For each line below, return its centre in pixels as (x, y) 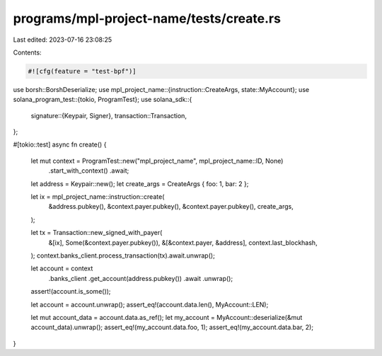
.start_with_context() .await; (89, 171)
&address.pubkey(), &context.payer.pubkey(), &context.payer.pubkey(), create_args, (171, 207)
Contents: (27, 52)
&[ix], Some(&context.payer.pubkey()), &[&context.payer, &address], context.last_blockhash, (183, 242)
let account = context (62, 268)
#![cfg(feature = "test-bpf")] (82, 71)
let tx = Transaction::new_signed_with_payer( (97, 233)
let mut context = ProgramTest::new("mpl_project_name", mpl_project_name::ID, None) (157, 161)
